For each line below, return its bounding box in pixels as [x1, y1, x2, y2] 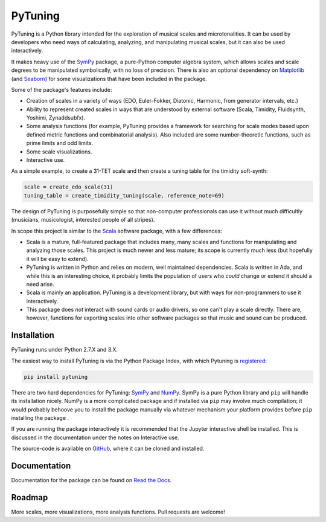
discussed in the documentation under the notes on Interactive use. [11, 434, 179, 441]
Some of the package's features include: [11, 86, 112, 93]
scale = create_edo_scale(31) [24, 184, 113, 190]
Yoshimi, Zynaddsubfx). [26, 114, 86, 121]
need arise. [26, 280, 54, 288]
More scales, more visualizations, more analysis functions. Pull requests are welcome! [11, 508, 226, 515]
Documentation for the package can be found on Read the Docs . [11, 476, 172, 483]
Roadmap [11, 492, 48, 503]
